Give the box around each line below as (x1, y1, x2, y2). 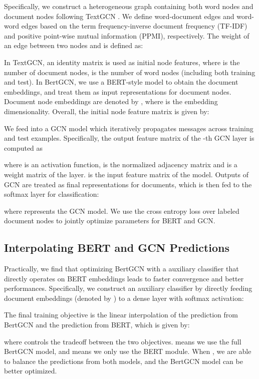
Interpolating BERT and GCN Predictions (4, 240, 230, 255)
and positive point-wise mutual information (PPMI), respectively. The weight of (4, 30, 249, 41)
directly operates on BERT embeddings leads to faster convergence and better (4, 273, 244, 283)
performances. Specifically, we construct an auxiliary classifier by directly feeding (4, 283, 252, 293)
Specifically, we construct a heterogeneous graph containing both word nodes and (4, 1, 253, 11)
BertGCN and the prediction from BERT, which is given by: (4, 319, 190, 330)
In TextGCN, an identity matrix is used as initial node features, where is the (4, 57, 240, 67)
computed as (4, 142, 43, 153)
